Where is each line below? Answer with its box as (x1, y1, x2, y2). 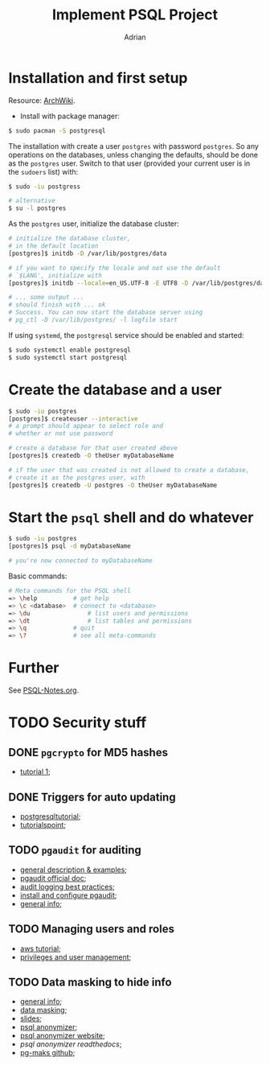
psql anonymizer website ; (19, 1031, 106, 1041)
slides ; (19, 1014, 43, 1023)
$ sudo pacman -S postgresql (8, 126, 106, 134)
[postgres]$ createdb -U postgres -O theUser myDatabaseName (8, 481, 218, 489)
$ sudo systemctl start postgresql (8, 353, 128, 361)
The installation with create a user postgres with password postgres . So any (8, 141, 260, 150)
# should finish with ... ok (8, 301, 106, 309)
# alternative (8, 197, 56, 205)
